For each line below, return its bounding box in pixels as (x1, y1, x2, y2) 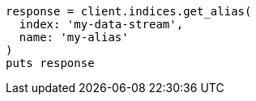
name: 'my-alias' (19, 31, 129, 44)
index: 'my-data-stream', (19, 18, 184, 31)
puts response (6, 57, 95, 69)
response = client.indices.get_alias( (6, 5, 252, 18)
